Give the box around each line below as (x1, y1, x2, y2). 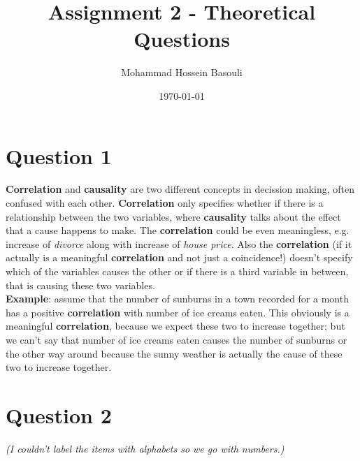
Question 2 (6, 400, 112, 429)
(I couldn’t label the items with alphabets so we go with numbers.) (6, 441, 285, 455)
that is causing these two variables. (6, 277, 155, 292)
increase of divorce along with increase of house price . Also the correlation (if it (6, 236, 352, 251)
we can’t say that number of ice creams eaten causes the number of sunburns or (6, 332, 347, 346)
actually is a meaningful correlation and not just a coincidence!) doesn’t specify (6, 250, 353, 265)
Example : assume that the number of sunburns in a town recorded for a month (6, 291, 349, 306)
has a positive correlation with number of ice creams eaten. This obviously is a (6, 305, 350, 319)
